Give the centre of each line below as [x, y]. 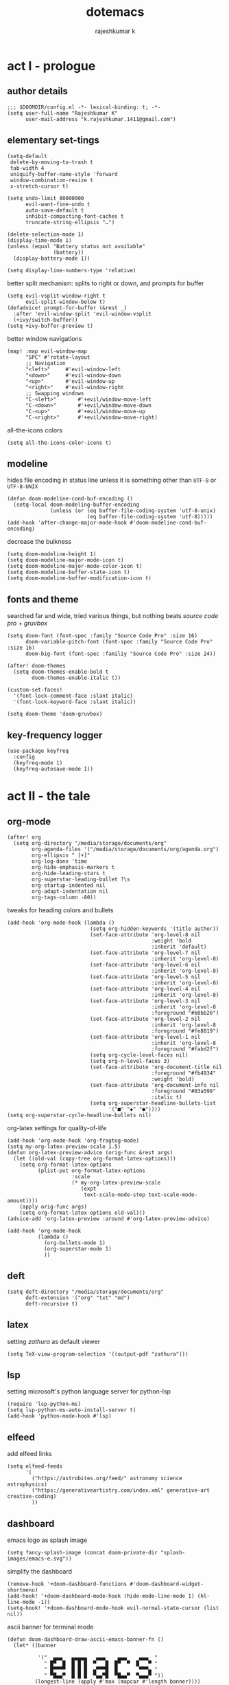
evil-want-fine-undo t [58, 204]
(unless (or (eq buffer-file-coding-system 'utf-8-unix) [133, 511]
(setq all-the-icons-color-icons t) [59, 443]
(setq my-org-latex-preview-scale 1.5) [64, 1147]
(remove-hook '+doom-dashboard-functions [67, 1584]
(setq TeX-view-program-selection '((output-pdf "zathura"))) [98, 1354]
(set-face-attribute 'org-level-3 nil [145, 1001]
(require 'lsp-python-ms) [44, 1404]
